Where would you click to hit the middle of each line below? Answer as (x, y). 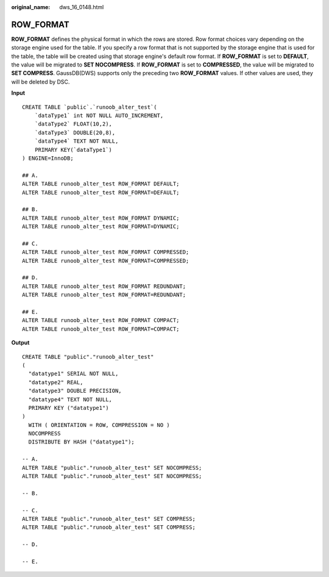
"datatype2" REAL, (56, 382)
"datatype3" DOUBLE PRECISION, (75, 391)
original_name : (31, 7)
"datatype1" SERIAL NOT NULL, (73, 374)
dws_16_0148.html (82, 7)
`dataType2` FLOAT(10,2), (73, 124)
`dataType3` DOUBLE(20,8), (75, 132)
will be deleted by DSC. (41, 82)
